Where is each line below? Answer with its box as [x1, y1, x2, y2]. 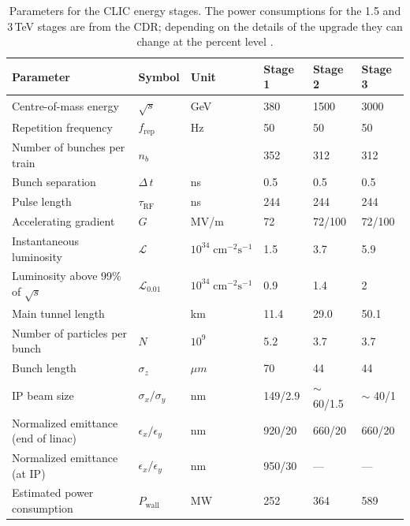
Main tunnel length [12, 304, 105, 321]
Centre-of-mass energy [12, 97, 119, 114]
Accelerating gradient [12, 213, 115, 229]
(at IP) [12, 464, 46, 481]
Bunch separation [12, 173, 96, 190]
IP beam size [12, 386, 74, 403]
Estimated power [12, 484, 94, 501]
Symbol [138, 68, 180, 84]
